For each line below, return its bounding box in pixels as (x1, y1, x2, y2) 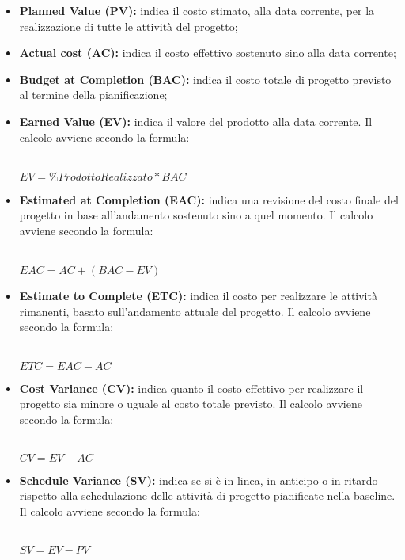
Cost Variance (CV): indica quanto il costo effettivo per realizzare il (19, 379, 364, 396)
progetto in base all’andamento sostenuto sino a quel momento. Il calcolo (19, 207, 373, 223)
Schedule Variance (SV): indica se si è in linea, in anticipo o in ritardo (19, 471, 378, 488)
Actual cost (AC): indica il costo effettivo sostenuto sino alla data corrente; (19, 44, 396, 61)
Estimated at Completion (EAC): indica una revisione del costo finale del (19, 191, 399, 208)
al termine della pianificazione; (19, 86, 168, 103)
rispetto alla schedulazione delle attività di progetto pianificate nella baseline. (19, 487, 396, 504)
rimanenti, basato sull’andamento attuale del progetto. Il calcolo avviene (19, 303, 371, 319)
